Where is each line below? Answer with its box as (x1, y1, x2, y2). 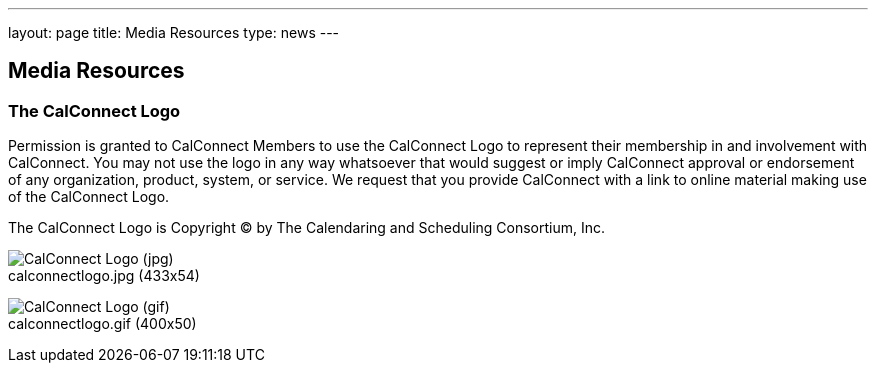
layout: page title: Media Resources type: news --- (8, 24, 340, 41)
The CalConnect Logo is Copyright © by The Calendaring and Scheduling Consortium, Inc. (8, 219, 606, 237)
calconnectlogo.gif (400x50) (8, 315, 197, 333)
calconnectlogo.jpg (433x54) (8, 267, 200, 285)
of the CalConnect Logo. (8, 188, 170, 206)
